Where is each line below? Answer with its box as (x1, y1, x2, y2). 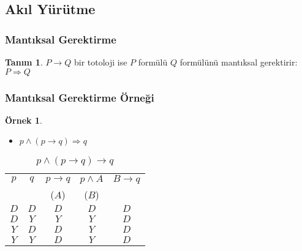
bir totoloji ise (74, 56, 127, 68)
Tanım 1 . (5, 56, 43, 68)
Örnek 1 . (5, 113, 42, 126)
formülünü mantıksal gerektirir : (179, 56, 298, 68)
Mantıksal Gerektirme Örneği (5, 89, 154, 105)
